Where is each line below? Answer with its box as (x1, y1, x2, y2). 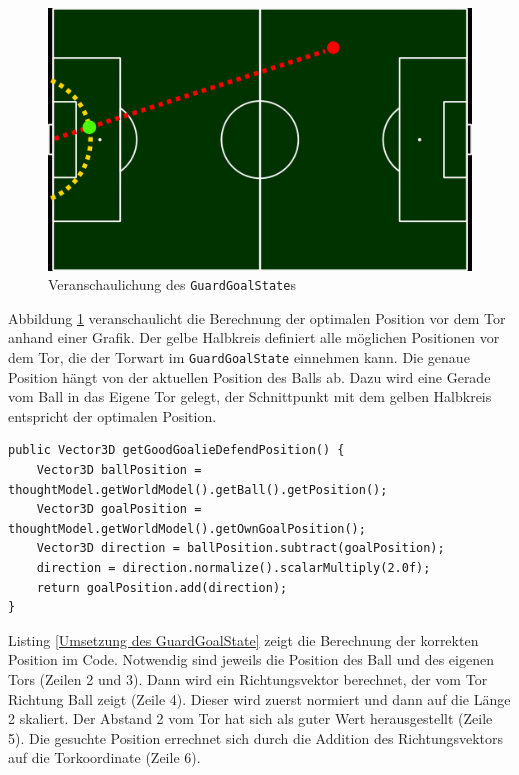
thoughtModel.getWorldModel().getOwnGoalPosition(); (8, 521, 366, 536)
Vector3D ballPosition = (36, 462, 202, 477)
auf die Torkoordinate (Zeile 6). (8, 747, 201, 768)
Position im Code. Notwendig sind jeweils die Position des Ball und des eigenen (8, 649, 494, 670)
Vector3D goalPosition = (36, 502, 202, 517)
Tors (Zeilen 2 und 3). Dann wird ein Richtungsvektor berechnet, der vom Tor (8, 668, 488, 689)
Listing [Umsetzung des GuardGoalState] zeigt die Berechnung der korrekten (8, 629, 479, 650)
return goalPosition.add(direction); (36, 580, 288, 595)
